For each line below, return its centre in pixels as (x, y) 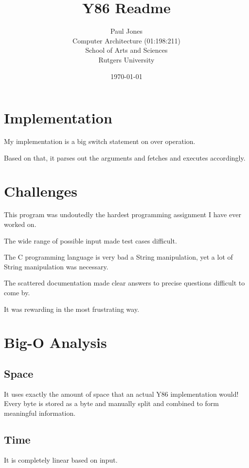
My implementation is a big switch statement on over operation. (100, 141)
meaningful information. (40, 413)
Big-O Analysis (55, 342)
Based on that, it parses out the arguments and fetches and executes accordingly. (125, 157)
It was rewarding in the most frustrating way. (72, 309)
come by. (17, 292)
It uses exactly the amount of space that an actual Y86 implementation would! (121, 394)
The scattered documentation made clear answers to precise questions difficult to (124, 283)
